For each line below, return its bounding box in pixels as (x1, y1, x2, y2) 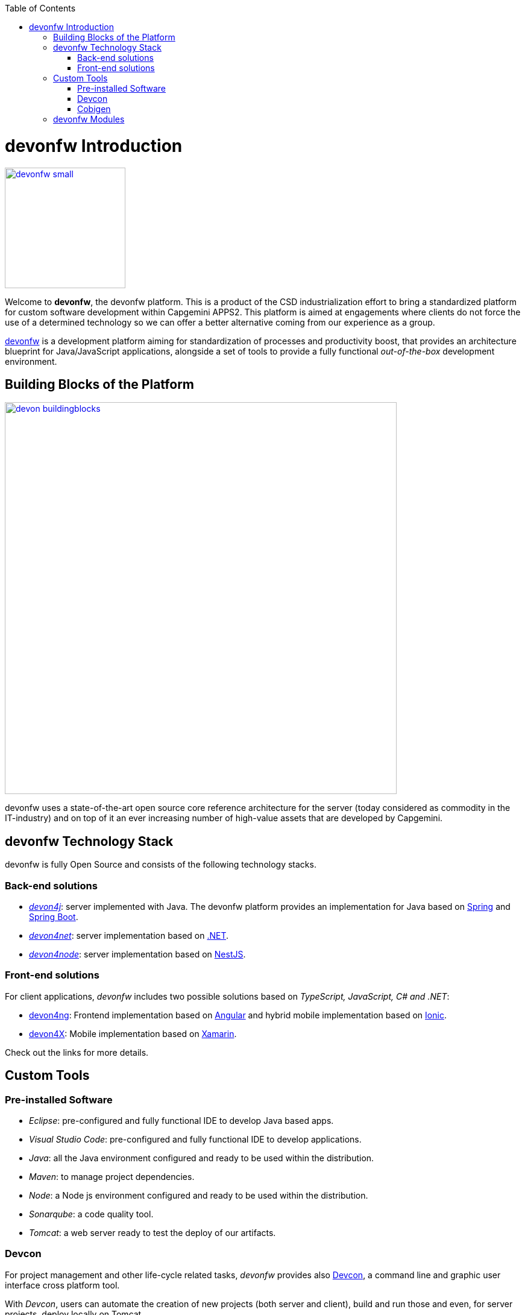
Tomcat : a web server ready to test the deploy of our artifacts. (29, 1227, 276, 1238)
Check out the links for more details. (5, 1047, 149, 1058)
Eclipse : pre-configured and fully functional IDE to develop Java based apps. (29, 1115, 334, 1126)
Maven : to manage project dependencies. (29, 1171, 195, 1182)
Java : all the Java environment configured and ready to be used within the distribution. (29, 1152, 374, 1163)
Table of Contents (5, 3, 76, 13)
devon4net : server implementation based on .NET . (29, 930, 229, 941)
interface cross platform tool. (5, 1279, 120, 1290)
